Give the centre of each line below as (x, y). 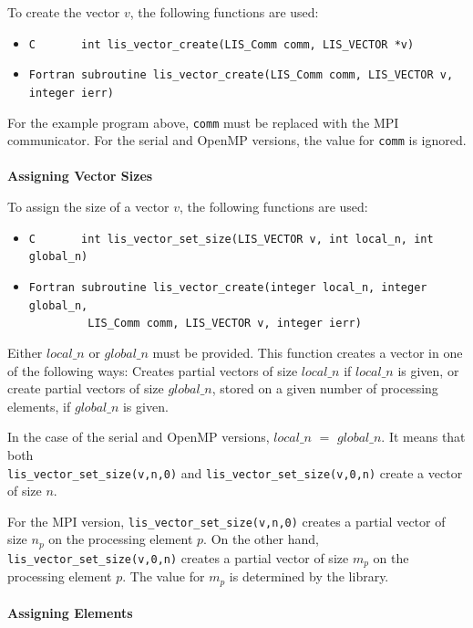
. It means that (423, 437)
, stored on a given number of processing (325, 388)
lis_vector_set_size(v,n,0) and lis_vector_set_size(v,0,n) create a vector (235, 472)
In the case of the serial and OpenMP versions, (139, 437)
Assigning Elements (70, 613)
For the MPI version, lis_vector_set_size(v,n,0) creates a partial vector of (226, 521)
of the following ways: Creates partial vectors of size (153, 370)
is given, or (428, 370)
